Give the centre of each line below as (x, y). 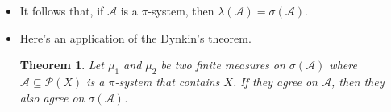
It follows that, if (62, 10)
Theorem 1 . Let (62, 65)
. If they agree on (275, 81)
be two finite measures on (223, 65)
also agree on (52, 97)
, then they (358, 81)
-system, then (181, 10)
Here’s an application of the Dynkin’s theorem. (135, 37)
